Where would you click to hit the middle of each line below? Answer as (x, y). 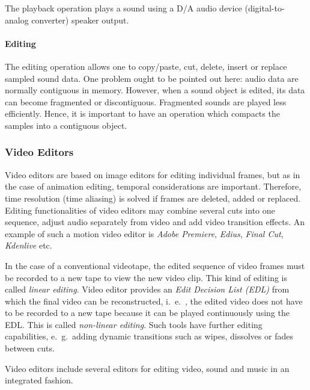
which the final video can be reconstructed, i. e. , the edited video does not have (154, 301)
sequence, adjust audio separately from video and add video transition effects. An (155, 222)
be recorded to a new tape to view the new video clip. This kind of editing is (146, 277)
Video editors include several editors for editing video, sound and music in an (147, 368)
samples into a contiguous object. (66, 125)
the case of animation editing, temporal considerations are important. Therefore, (153, 186)
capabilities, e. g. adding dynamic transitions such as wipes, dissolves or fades (149, 336)
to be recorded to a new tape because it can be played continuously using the (147, 313)
